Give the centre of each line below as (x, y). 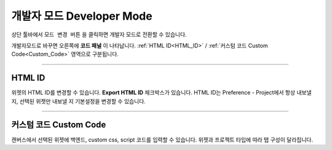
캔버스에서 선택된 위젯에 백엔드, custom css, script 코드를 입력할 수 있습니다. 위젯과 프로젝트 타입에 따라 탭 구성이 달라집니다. (162, 140)
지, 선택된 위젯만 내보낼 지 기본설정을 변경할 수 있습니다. (78, 101)
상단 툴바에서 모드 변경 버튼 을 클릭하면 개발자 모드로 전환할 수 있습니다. (99, 34)
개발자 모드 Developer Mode (82, 16)
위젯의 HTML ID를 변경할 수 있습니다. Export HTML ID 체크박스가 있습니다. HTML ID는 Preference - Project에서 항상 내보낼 (161, 93)
